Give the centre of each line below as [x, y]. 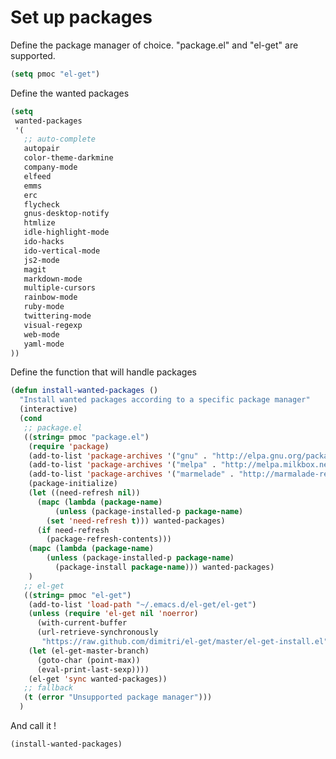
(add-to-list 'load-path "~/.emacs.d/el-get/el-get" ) [142, 604]
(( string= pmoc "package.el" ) [86, 437]
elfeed [37, 176]
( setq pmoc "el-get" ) [55, 74]
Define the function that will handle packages [103, 372]
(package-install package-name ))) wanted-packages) [164, 567]
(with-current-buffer [82, 623]
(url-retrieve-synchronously [97, 632]
